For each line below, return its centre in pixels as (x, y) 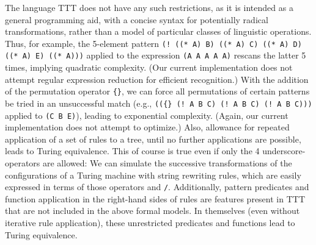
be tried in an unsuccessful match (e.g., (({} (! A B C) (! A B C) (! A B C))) (159, 103)
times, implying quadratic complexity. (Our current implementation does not (149, 67)
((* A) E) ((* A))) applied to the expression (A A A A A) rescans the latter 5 (156, 55)
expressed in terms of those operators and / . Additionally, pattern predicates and (157, 187)
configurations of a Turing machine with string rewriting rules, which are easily (153, 175)
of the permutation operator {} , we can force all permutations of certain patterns (157, 91)
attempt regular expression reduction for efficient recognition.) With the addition (157, 79)
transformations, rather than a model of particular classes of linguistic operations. (158, 31)
